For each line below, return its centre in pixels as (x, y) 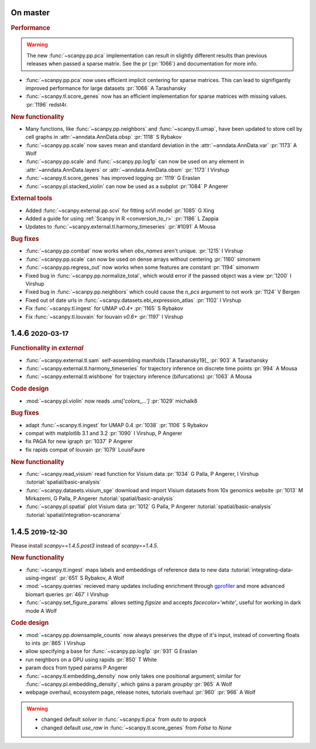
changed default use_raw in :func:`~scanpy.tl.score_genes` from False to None (137, 727)
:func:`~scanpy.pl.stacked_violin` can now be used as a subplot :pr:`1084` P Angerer (127, 186)
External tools (32, 198)
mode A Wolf (41, 611)
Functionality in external (47, 348)
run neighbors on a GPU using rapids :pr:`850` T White (91, 659)
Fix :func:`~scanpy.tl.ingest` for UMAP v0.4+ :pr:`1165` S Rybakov (104, 308)
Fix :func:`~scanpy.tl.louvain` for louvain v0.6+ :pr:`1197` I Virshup (104, 316)
